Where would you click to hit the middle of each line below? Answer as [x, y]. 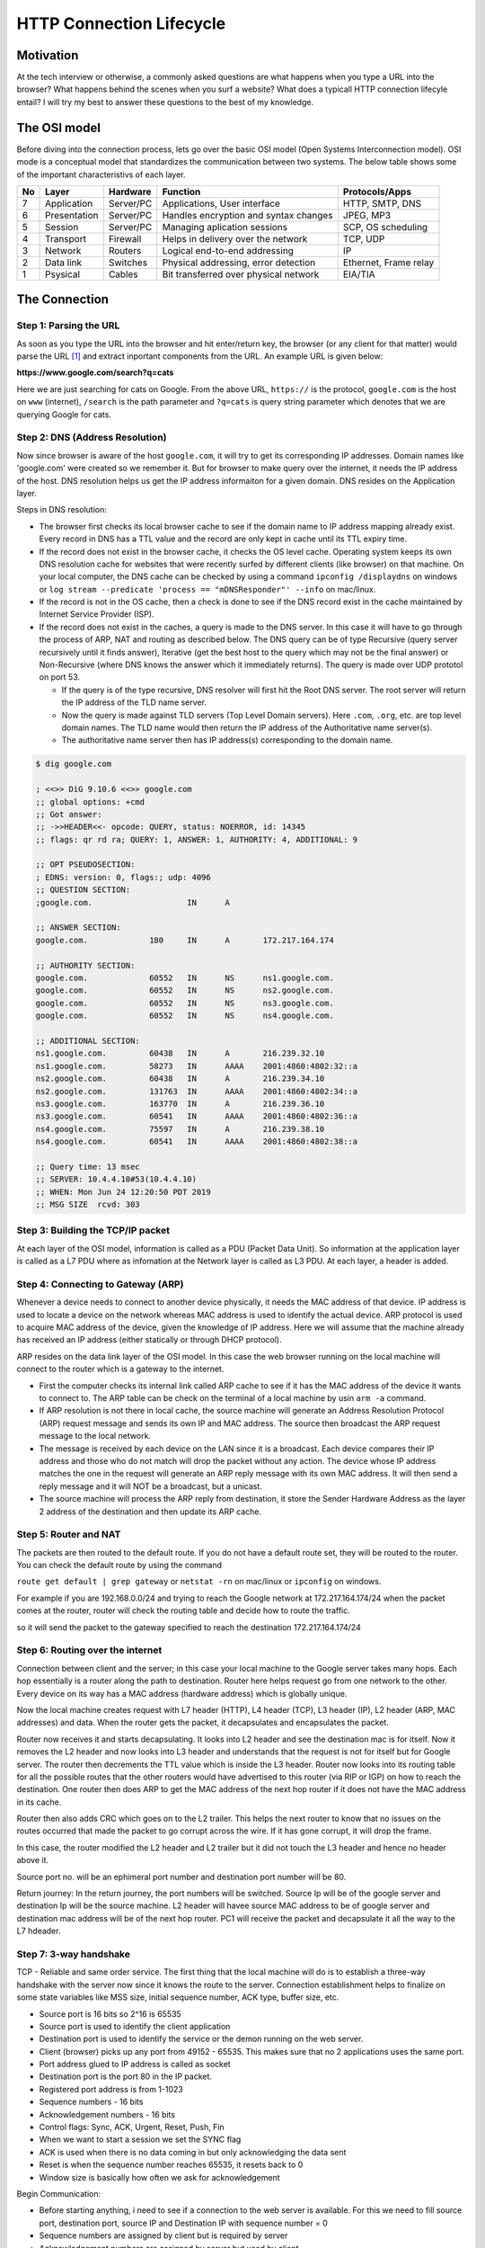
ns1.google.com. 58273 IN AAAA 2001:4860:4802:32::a [197, 1066]
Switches [128, 263]
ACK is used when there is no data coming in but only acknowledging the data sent [193, 2152]
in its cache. [39, 1802]
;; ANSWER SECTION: [78, 928]
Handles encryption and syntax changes [247, 215]
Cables [123, 274]
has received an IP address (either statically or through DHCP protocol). [149, 1340]
